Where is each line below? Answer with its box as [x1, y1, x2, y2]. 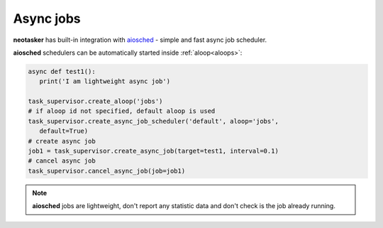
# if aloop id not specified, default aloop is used [28, 107, 216, 115]
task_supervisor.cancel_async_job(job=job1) [28, 167, 186, 175]
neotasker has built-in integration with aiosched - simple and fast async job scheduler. [13, 36, 267, 44]
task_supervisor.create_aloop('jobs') [28, 97, 163, 106]
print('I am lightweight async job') [39, 77, 170, 85]
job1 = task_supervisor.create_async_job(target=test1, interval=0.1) [28, 147, 279, 156]
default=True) [39, 127, 89, 135]
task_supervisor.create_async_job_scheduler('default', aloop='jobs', [28, 117, 279, 125]
